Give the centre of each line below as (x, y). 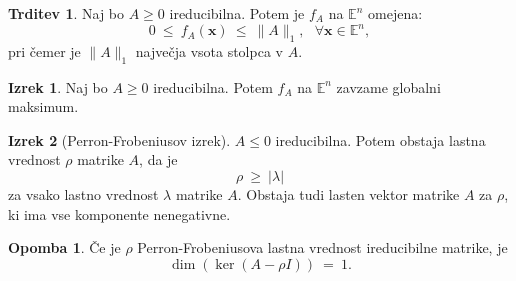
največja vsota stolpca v (209, 50)
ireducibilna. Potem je (237, 13)
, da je (158, 159)
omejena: (395, 13)
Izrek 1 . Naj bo (58, 86)
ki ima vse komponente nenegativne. (119, 213)
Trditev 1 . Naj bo (66, 13)
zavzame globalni (388, 86)
